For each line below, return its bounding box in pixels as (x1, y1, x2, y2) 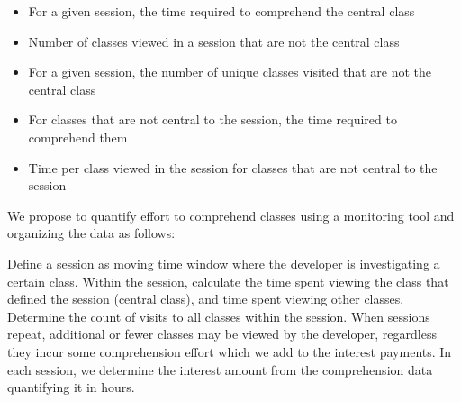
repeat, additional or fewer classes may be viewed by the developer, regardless (7, 324, 437, 343)
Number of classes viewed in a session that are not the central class (28, 32, 400, 50)
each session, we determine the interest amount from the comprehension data (7, 360, 433, 379)
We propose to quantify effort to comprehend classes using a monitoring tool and (7, 206, 455, 224)
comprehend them (28, 127, 128, 146)
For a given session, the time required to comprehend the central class (28, 2, 415, 20)
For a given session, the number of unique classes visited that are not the (28, 62, 432, 81)
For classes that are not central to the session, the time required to (28, 110, 397, 129)
